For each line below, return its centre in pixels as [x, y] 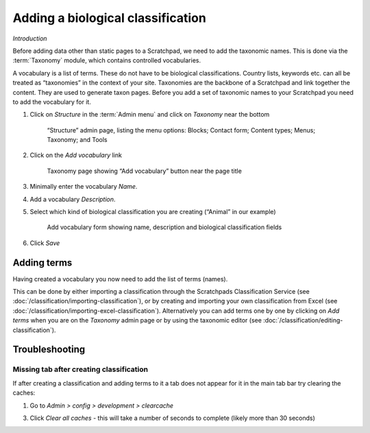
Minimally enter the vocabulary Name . [84, 187]
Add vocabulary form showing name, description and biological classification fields [164, 227]
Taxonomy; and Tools [77, 140]
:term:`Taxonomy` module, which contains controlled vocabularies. [107, 60]
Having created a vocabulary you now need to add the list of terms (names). [120, 279]
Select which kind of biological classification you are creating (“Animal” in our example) [153, 212]
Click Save [45, 243]
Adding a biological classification [110, 18]
